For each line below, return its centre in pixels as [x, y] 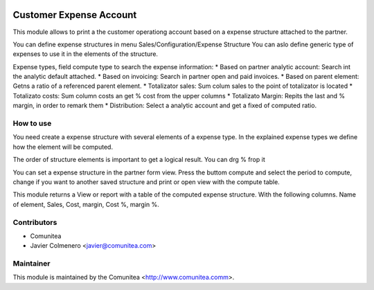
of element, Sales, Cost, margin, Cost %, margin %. [86, 204]
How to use [32, 123]
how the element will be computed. [63, 147]
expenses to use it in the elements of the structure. [86, 54]
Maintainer [32, 264]
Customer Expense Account [75, 15]
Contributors [35, 222]
